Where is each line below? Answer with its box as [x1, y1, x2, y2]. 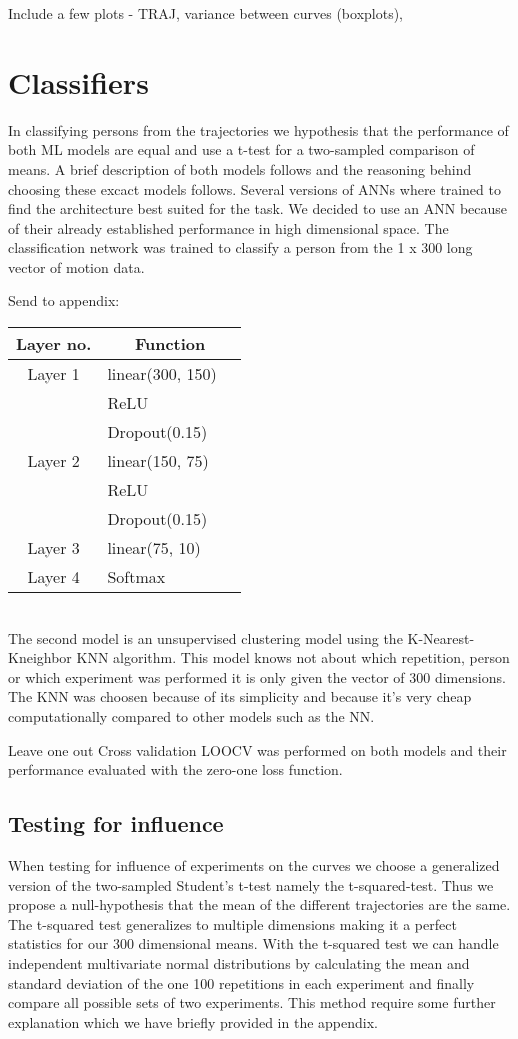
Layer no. [16, 332, 92, 356]
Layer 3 [27, 536, 80, 560]
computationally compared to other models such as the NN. [8, 706, 375, 727]
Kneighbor [8, 647, 72, 668]
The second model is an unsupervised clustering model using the [8, 627, 403, 648]
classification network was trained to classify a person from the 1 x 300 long [8, 237, 473, 258]
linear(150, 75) [107, 449, 209, 473]
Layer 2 [27, 449, 80, 473]
